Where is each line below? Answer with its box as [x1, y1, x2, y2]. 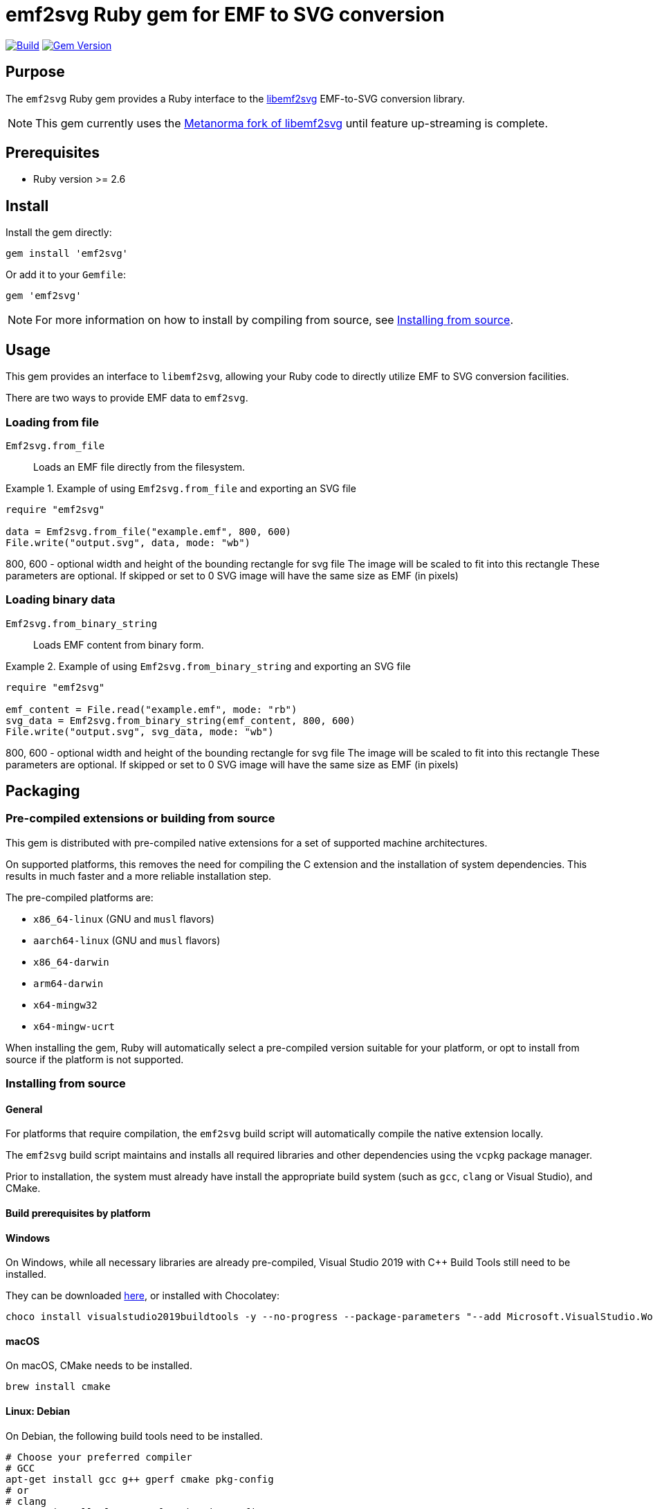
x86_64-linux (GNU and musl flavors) [33, 912, 214, 925]
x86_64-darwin [33, 956, 109, 968]
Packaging [6, 782, 80, 800]
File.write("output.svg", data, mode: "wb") [6, 536, 251, 548]
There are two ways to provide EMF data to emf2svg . [6, 392, 248, 404]
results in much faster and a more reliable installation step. [6, 869, 272, 882]
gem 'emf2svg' [6, 290, 82, 302]
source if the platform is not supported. [6, 1053, 184, 1065]
